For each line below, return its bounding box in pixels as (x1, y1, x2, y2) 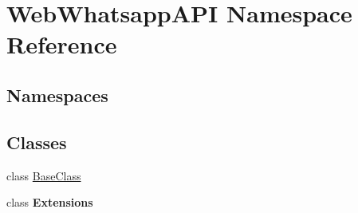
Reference (6, 28, 117, 61)
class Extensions (6, 194, 93, 211)
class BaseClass (6, 167, 81, 183)
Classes (6, 129, 67, 154)
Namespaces (6, 82, 108, 107)
